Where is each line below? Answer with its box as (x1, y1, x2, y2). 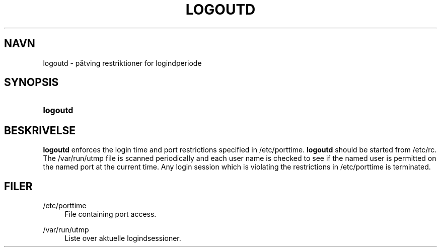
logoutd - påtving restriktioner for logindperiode (43, 58, 202, 67)
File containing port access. (64, 210, 157, 219)
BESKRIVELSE (4, 124, 76, 137)
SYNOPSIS (4, 76, 59, 89)
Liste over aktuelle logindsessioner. (64, 234, 181, 243)
